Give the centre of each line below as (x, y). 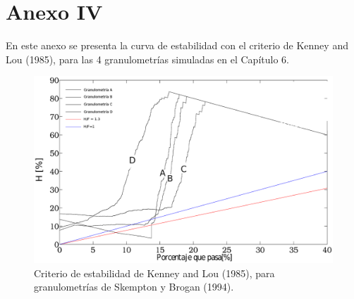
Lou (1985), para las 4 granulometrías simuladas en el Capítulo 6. (147, 59)
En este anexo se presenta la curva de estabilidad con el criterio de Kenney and (177, 45)
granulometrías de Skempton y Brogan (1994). (134, 287)
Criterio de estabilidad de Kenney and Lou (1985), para (154, 273)
